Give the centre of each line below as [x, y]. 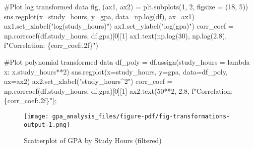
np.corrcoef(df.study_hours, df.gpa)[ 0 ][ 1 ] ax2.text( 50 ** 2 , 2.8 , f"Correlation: [119, 91]
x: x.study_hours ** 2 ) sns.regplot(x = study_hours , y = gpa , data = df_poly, [116, 71]
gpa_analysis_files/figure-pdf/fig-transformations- [141, 116]
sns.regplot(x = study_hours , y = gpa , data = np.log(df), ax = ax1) [99, 16]
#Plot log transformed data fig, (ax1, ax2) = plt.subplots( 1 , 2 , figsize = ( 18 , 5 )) [126, 6]
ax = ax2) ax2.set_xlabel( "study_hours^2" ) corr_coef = [88, 81]
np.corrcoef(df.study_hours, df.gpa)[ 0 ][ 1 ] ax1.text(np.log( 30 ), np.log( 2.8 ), [116, 35]
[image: [36, 116]
